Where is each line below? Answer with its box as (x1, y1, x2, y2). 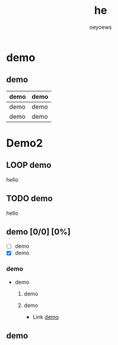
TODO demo (6, 193, 53, 204)
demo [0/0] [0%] (6, 226, 71, 237)
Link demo (32, 313, 59, 320)
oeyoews (89, 23, 112, 31)
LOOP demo (6, 160, 52, 170)
